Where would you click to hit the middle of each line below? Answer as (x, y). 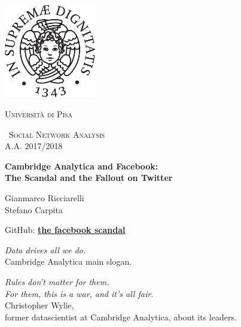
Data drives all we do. (45, 249)
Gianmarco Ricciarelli (45, 198)
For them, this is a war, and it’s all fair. (79, 293)
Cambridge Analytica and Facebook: (82, 166)
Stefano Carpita (34, 209)
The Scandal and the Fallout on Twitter (89, 178)
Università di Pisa (39, 114)
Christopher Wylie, (39, 305)
